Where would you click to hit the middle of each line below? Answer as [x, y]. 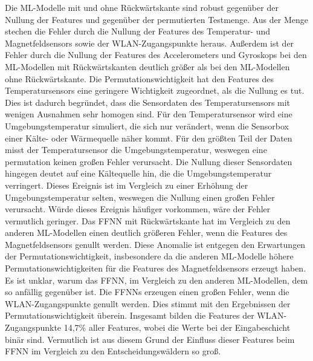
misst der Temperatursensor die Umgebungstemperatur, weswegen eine [136, 150]
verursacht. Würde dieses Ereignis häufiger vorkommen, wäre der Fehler [138, 209]
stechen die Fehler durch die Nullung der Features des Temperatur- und [138, 31]
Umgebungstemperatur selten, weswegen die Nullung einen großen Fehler [140, 197]
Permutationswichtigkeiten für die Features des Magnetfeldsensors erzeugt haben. [156, 268]
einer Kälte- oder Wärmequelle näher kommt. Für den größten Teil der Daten [149, 138]
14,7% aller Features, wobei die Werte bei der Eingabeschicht [177, 327]
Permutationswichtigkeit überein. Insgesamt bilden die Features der [130, 315]
